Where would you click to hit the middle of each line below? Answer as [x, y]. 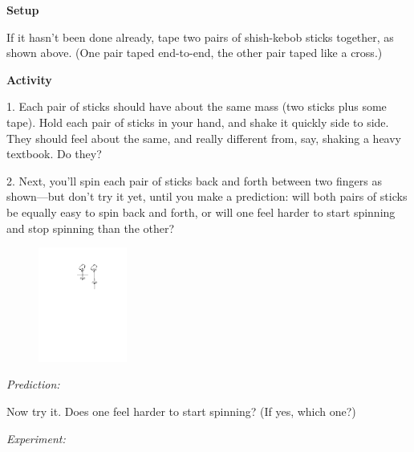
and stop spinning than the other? [91, 228]
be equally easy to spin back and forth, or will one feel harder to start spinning [201, 212]
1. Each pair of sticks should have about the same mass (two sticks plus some [197, 106]
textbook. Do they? [54, 154]
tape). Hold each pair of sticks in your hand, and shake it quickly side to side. [198, 122]
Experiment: [36, 438]
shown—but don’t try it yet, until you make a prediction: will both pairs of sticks [207, 196]
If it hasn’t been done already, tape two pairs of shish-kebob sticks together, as [200, 37]
